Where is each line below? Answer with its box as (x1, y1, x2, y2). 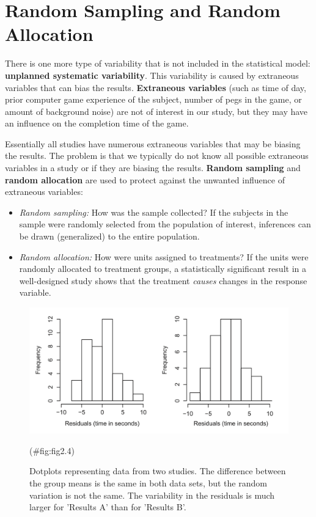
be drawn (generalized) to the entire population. (19, 230, 200, 243)
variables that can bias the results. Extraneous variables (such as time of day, (5, 81, 306, 94)
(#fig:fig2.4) (29, 444, 75, 457)
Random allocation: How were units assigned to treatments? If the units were (19, 250, 309, 263)
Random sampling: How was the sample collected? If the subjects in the (19, 205, 288, 218)
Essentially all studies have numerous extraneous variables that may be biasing (5, 137, 301, 150)
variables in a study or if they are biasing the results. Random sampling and (5, 161, 301, 174)
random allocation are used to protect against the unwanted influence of (5, 173, 285, 186)
